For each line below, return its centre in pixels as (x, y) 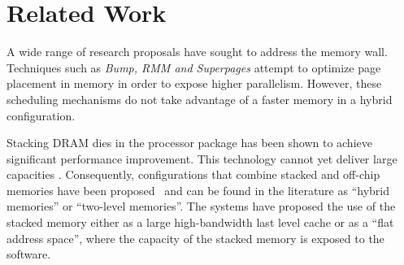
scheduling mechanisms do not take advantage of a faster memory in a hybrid (200, 99)
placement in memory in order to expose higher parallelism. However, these (194, 83)
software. (29, 254)
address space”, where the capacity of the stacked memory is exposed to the (195, 238)
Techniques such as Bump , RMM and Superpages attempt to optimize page (194, 67)
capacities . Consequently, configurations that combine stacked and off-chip (193, 174)
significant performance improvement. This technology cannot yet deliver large (202, 158)
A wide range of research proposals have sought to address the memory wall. (197, 52)
